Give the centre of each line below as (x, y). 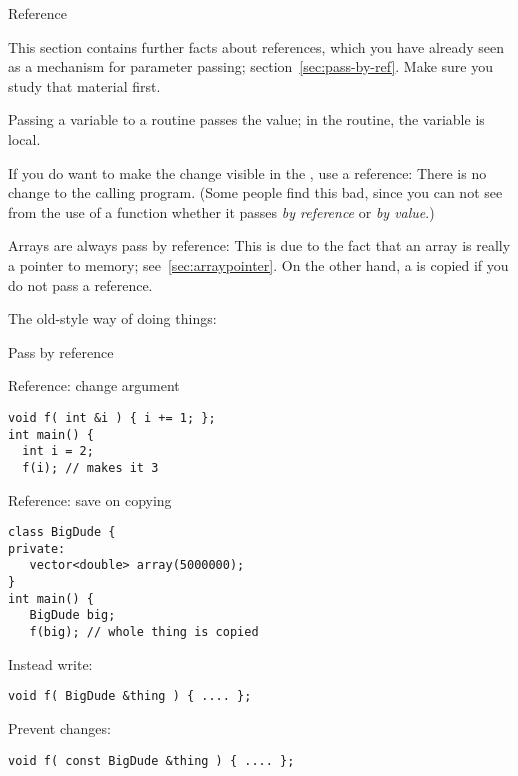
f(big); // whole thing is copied (144, 632)
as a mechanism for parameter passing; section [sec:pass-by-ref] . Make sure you (251, 66)
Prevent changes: (59, 727)
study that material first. (84, 85)
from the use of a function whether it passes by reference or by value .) (221, 211)
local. (24, 138)
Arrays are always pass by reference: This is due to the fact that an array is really (259, 245)
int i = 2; (58, 451)
